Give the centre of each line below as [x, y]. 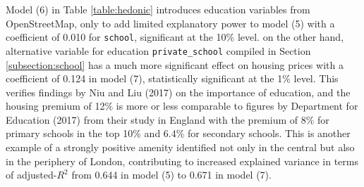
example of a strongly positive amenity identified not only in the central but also [180, 147]
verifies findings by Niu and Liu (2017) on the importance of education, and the [178, 92]
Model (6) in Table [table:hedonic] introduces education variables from [158, 9]
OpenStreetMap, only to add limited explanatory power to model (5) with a [170, 23]
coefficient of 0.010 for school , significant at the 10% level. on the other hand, [175, 37]
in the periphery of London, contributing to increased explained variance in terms [182, 161]
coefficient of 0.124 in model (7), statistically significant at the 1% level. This [172, 78]
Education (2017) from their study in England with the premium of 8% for [168, 119]
